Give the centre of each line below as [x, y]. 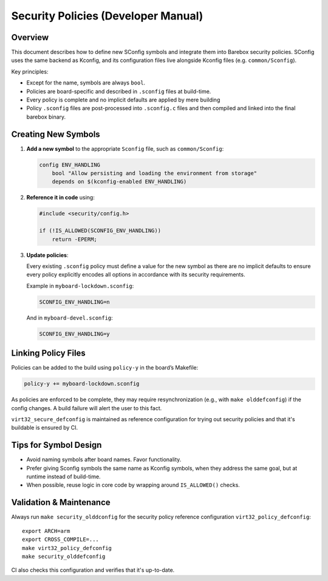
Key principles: [30, 71]
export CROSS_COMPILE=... [61, 540]
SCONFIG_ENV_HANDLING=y [75, 334]
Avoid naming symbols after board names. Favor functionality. [104, 459]
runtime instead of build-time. [63, 476]
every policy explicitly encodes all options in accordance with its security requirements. [136, 275]
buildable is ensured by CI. [45, 428]
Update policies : [47, 255]
